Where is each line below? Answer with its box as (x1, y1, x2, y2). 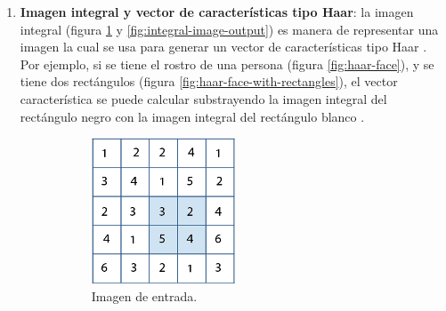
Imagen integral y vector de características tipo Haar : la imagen (20, 3, 414, 20)
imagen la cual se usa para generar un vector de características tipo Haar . (20, 37, 427, 56)
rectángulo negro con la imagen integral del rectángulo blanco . (20, 107, 365, 125)
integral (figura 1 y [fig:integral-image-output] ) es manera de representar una (20, 20, 439, 38)
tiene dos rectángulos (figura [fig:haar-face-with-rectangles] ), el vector (20, 72, 398, 91)
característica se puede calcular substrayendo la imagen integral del (20, 89, 387, 108)
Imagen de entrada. (91, 286, 198, 305)
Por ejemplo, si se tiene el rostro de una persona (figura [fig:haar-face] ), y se (20, 54, 434, 73)
